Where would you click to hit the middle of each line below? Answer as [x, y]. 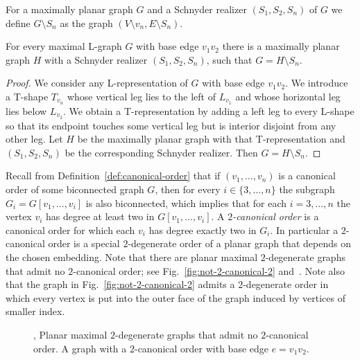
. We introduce [317, 83]
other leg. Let [34, 139]
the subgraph [307, 189]
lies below [26, 110]
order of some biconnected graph [75, 189]
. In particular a [304, 229]
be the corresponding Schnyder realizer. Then [161, 152]
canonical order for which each [70, 229]
